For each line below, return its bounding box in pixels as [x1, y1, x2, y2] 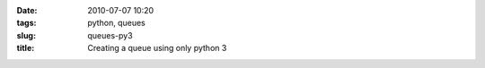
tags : [16, 18, 37, 29]
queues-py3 [87, 30, 134, 40]
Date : [16, 5, 38, 15]
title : [16, 43, 35, 54]
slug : [16, 30, 36, 40]
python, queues [87, 18, 145, 29]
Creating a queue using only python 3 [87, 43, 227, 54]
